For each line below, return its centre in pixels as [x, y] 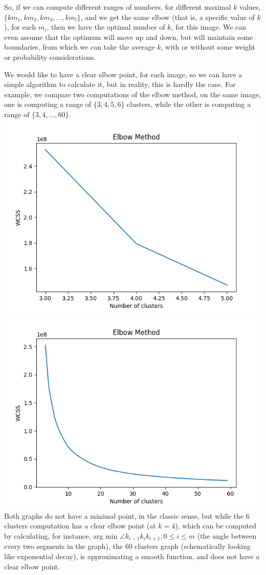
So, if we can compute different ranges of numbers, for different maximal [118, 7]
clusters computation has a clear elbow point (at [80, 526]
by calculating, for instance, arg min [61, 535]
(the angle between [227, 535]
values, [250, 7]
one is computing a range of [48, 104]
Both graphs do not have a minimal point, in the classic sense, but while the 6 [127, 515]
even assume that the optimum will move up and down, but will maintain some [129, 37]
